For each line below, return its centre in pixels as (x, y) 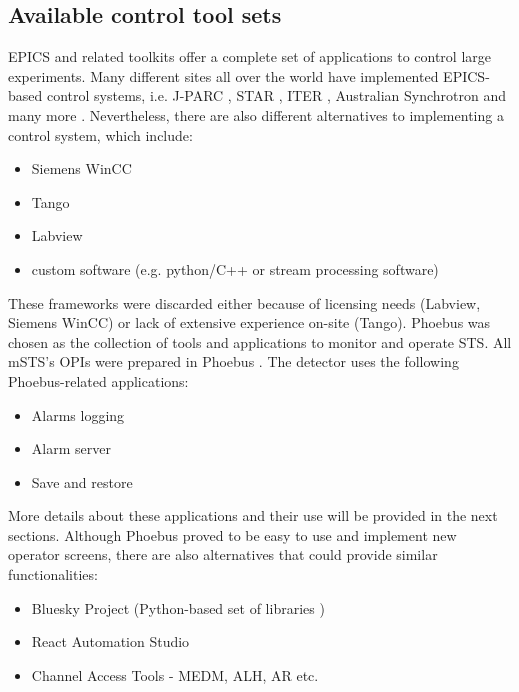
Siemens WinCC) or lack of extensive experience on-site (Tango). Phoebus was (249, 322)
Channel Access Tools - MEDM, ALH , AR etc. (175, 674)
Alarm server (71, 448)
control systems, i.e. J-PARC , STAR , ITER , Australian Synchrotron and (276, 95)
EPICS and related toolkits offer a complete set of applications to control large (249, 56)
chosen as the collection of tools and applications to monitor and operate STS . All (260, 341)
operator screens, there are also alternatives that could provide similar (223, 554)
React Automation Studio (110, 641)
